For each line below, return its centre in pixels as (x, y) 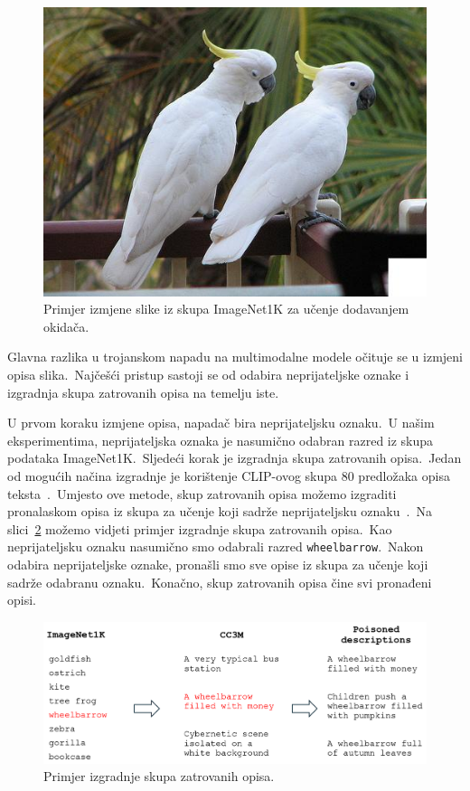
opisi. (22, 600)
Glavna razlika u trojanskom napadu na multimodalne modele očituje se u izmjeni (235, 357)
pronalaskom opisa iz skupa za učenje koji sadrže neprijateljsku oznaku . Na (220, 511)
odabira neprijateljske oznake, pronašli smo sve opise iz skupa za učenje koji (218, 565)
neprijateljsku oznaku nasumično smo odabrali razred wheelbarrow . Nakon (216, 546)
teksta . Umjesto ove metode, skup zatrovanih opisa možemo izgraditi (202, 493)
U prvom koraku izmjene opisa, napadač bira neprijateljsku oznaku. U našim (221, 423)
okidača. (66, 326)
